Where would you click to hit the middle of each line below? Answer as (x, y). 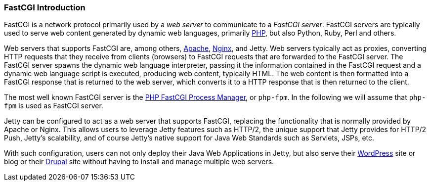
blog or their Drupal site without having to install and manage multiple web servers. (139, 162)
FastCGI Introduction (45, 7)
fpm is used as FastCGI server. (54, 106)
